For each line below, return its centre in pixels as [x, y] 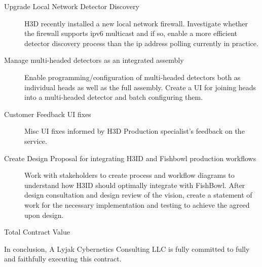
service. [36, 141]
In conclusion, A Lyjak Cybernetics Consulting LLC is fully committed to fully [127, 249]
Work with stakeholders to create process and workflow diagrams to [129, 175]
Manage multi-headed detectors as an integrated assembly [94, 60]
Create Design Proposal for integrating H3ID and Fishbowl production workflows [130, 158]
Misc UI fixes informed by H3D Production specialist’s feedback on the [135, 131]
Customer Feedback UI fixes [48, 114]
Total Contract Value [37, 232]
